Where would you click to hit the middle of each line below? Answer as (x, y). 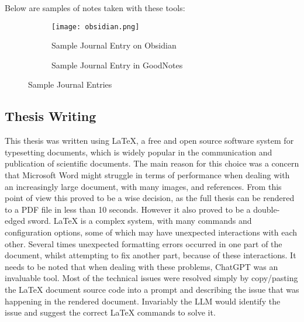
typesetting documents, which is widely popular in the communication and (139, 152)
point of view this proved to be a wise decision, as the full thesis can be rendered (150, 198)
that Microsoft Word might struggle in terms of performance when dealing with (147, 175)
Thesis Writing (51, 116)
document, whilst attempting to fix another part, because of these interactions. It (151, 255)
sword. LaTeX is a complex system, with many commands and (140, 221)
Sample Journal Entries (70, 84)
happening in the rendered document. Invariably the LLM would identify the (143, 301)
